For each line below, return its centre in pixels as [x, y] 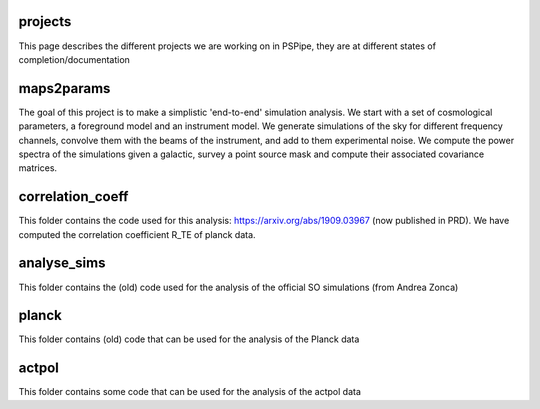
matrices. [38, 168]
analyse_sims [62, 263]
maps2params [64, 88]
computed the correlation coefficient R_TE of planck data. [137, 234]
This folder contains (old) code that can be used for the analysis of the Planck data [189, 339]
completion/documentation [74, 59]
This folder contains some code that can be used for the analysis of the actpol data [190, 392]
